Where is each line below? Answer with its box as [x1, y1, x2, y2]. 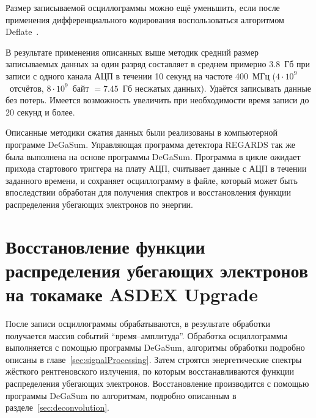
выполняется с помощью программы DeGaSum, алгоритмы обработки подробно [6, 341, 305, 354]
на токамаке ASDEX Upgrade [6, 282, 258, 307]
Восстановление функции [6, 233, 205, 258]
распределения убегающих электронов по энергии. [6, 197, 194, 210]
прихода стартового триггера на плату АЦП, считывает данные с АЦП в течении [6, 162, 307, 175]
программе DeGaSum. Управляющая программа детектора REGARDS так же [6, 137, 296, 150]
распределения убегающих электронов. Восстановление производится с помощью [6, 376, 309, 389]
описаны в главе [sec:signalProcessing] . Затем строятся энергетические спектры [6, 353, 302, 365]
